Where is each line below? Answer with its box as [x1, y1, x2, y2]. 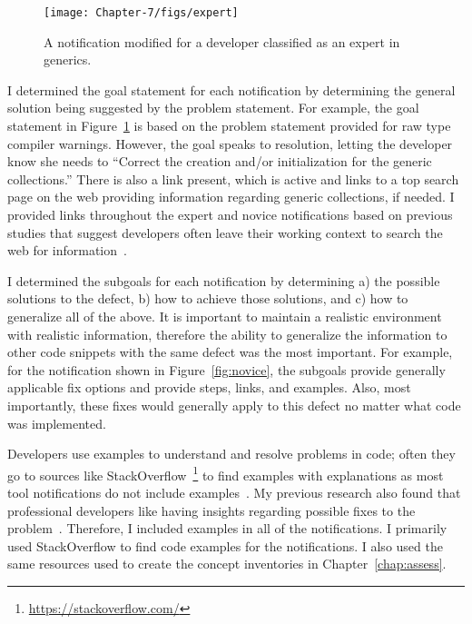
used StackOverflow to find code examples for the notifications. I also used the [7, 536, 443, 555]
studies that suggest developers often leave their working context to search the [7, 223, 443, 242]
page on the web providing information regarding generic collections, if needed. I [7, 187, 455, 206]
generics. [44, 50, 92, 69]
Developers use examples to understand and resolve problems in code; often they [7, 444, 456, 463]
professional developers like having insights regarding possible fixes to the [7, 500, 416, 520]
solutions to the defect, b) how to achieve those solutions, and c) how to [7, 289, 408, 308]
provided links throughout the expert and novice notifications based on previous [7, 205, 453, 223]
